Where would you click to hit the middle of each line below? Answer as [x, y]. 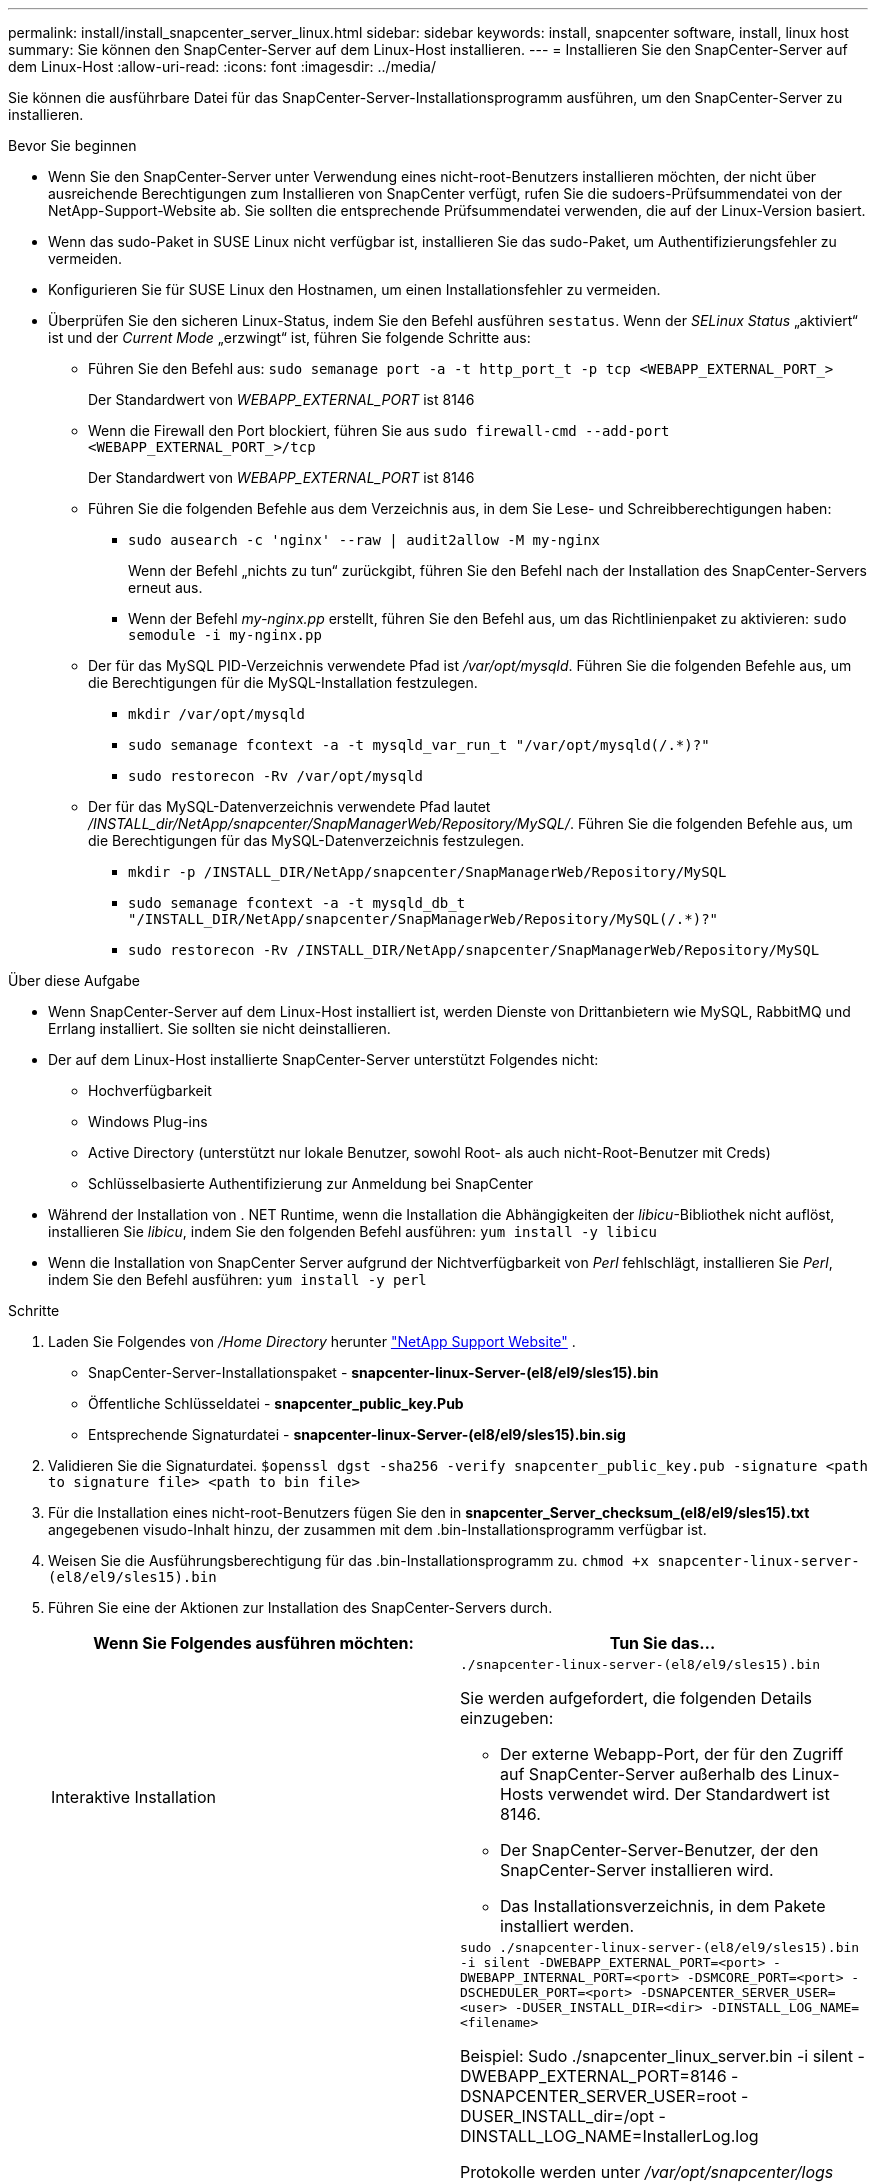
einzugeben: [507, 1718]
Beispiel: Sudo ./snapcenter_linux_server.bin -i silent [656, 2056]
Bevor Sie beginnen [72, 145]
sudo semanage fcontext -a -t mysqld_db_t [297, 903]
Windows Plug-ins [148, 1121]
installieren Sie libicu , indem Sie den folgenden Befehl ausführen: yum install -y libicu [352, 1231]
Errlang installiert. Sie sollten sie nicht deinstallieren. [219, 1028]
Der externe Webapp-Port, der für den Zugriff [672, 1754]
